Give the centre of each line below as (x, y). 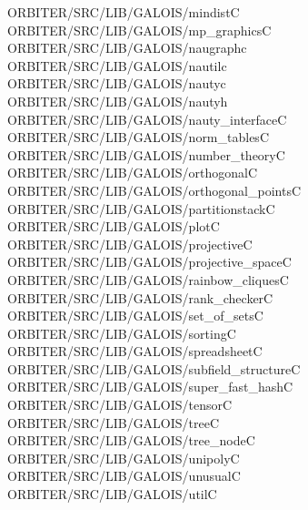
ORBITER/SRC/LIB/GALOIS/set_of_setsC (135, 316)
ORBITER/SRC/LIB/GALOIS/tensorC (120, 405)
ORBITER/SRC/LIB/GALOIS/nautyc (117, 83)
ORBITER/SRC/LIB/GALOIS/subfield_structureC (154, 368)
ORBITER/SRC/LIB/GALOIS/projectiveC (130, 244)
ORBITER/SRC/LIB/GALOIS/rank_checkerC (140, 297)
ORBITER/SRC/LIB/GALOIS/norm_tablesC (138, 137)
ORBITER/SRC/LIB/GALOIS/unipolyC (124, 458)
